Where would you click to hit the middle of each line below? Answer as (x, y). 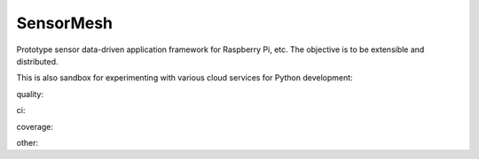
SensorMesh (65, 23)
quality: (30, 94)
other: (27, 142)
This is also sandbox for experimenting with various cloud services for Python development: (185, 78)
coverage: (35, 126)
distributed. (37, 61)
